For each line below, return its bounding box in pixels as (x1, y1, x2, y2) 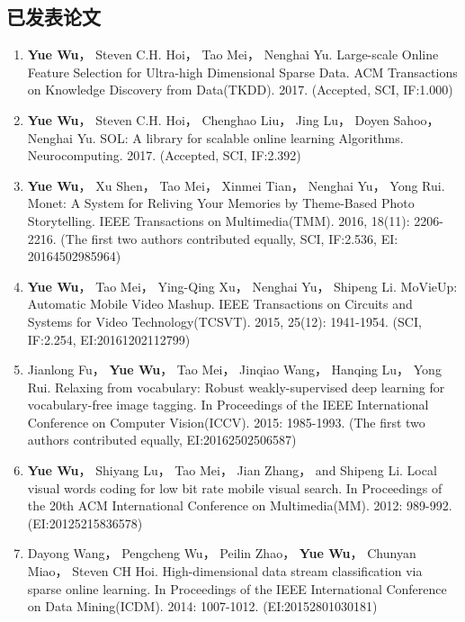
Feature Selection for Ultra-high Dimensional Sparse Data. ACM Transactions (27, 62, 458, 81)
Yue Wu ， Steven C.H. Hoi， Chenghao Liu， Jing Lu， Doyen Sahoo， (27, 110, 440, 129)
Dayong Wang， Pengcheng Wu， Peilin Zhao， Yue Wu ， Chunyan (27, 544, 416, 563)
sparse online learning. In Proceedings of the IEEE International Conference (27, 579, 447, 598)
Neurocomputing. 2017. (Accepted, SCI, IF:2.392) (27, 146, 301, 165)
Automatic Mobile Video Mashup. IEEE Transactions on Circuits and (27, 294, 413, 313)
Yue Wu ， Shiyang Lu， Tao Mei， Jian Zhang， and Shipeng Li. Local (27, 461, 437, 480)
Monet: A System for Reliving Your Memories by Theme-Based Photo (27, 194, 415, 212)
